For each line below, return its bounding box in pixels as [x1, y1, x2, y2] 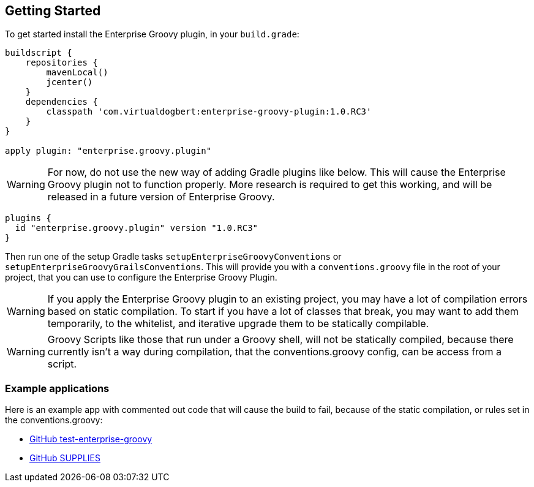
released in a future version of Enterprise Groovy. [47, 191, 275, 203]
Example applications [5, 382, 110, 395]
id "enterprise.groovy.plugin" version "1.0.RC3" [15, 223, 258, 233]
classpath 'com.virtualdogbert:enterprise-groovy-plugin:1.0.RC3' [46, 107, 372, 117]
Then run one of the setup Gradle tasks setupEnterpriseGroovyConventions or [5, 251, 342, 262]
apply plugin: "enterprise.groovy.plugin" [5, 146, 212, 156]
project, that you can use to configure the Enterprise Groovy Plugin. [5, 272, 277, 283]
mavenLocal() [46, 67, 108, 78]
